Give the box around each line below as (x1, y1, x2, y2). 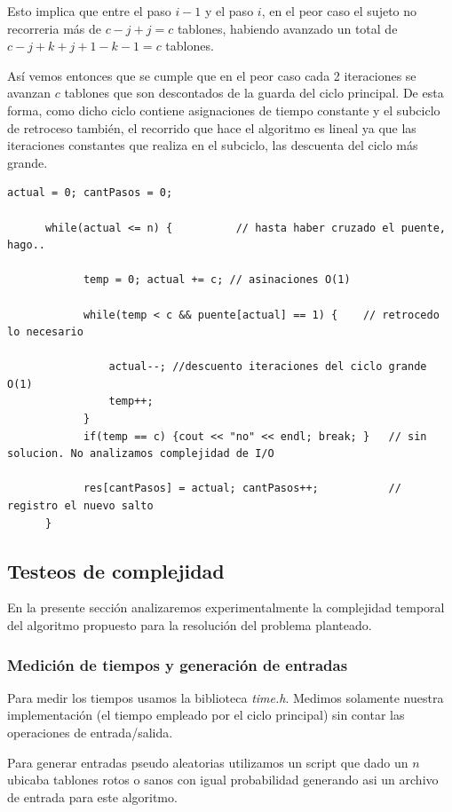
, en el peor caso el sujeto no (261, 2, 417, 20)
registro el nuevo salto (7, 500, 154, 513)
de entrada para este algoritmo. (7, 787, 178, 806)
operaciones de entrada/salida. (7, 723, 173, 742)
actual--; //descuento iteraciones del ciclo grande (108, 360, 427, 374)
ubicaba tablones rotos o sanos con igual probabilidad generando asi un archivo (7, 770, 439, 789)
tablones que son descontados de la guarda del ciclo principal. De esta (64, 83, 444, 102)
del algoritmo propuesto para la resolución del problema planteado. (7, 616, 372, 635)
